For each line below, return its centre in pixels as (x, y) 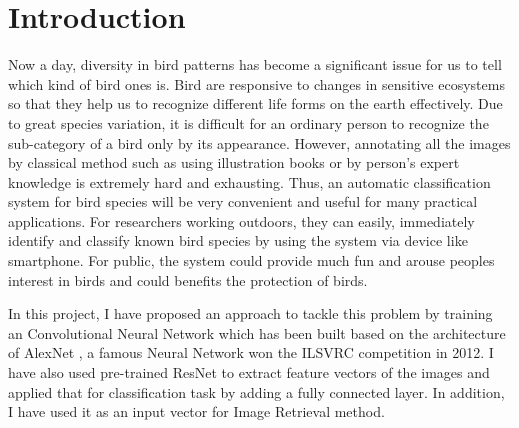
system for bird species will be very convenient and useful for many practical (243, 201)
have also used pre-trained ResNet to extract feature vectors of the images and (249, 372)
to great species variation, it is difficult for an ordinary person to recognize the (248, 122)
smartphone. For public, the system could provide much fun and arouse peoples (251, 260)
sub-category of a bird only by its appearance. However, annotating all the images (259, 142)
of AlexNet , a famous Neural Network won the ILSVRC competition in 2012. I (251, 352)
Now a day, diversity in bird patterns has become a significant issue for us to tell (255, 64)
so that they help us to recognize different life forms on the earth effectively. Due (255, 103)
